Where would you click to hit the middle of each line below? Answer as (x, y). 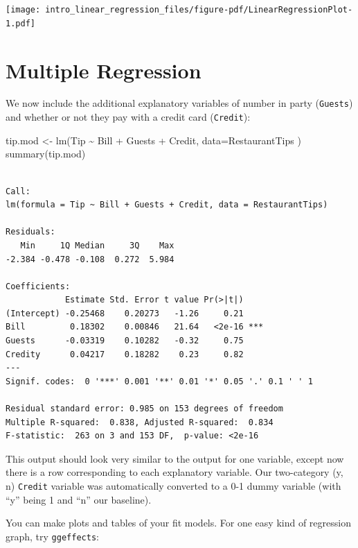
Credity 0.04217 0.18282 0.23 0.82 (125, 354)
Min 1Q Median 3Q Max (97, 245)
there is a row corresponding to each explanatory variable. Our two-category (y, (174, 472)
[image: (23, 10)
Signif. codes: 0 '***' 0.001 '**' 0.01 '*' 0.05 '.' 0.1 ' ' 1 (159, 381)
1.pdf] (20, 23)
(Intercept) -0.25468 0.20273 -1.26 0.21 (125, 313)
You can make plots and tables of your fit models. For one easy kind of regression (178, 523)
